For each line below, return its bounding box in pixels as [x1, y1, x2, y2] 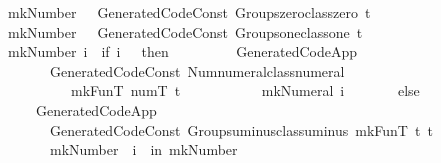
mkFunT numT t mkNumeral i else [70, 80, 420, 101]
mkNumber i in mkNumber [49, 139, 238, 160]
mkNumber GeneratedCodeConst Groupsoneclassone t [7, 21, 363, 42]
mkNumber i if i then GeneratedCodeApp [7, 41, 358, 62]
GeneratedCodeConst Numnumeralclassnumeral [49, 60, 345, 81]
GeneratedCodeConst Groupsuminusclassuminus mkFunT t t [49, 119, 433, 140]
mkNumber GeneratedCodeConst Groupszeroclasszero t [7, 2, 371, 22]
